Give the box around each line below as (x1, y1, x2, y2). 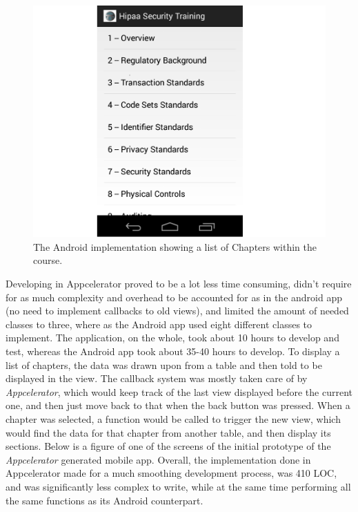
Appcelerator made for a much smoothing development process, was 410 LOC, (6, 466, 337, 480)
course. (33, 253, 63, 267)
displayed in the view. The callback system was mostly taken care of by (6, 371, 308, 386)
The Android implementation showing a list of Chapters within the (33, 239, 317, 254)
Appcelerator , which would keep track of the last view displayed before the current (6, 384, 353, 399)
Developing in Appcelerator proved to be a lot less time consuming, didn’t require (6, 276, 352, 290)
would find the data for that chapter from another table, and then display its (6, 425, 331, 439)
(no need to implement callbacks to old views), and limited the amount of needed (6, 303, 349, 318)
